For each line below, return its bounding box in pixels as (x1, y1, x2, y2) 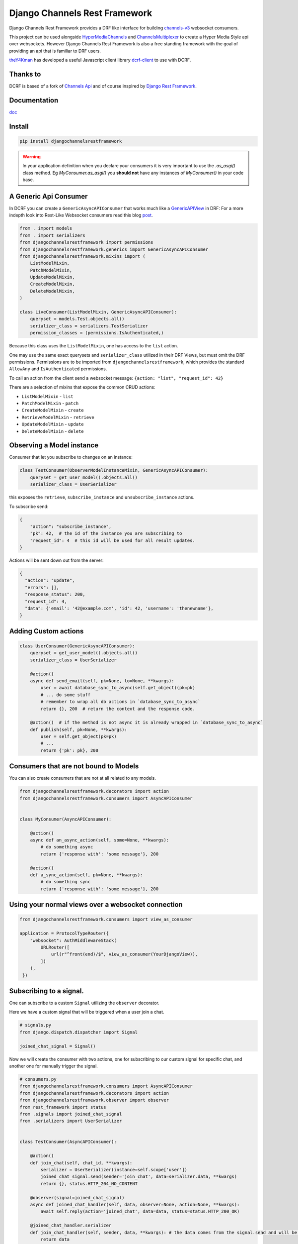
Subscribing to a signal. (9, 987, 84, 995)
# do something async (40, 844, 93, 850)
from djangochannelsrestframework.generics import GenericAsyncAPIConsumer (19, 246, 209, 252)
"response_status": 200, (25, 592, 85, 597)
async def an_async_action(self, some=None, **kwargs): (30, 837, 169, 843)
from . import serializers (19, 232, 85, 238)
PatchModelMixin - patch (21, 400, 79, 406)
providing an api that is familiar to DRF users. (9, 48, 101, 54)
